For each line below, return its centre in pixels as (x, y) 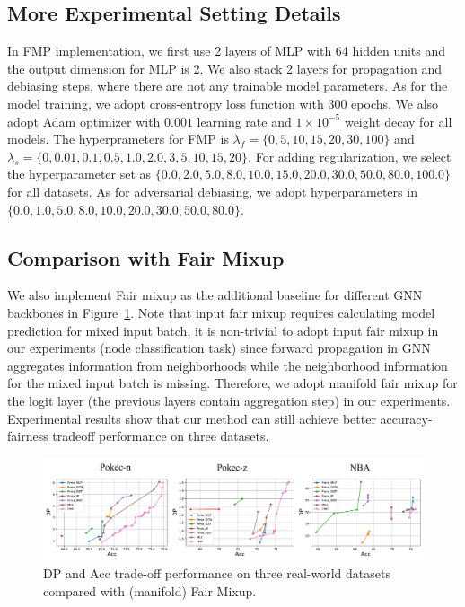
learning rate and (244, 121)
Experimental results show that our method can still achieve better (192, 418)
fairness (28, 436)
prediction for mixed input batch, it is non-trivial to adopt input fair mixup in (223, 330)
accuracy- (406, 418)
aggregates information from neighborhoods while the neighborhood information (228, 365)
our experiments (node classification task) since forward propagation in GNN (219, 348)
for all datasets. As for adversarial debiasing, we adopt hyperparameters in (212, 191)
